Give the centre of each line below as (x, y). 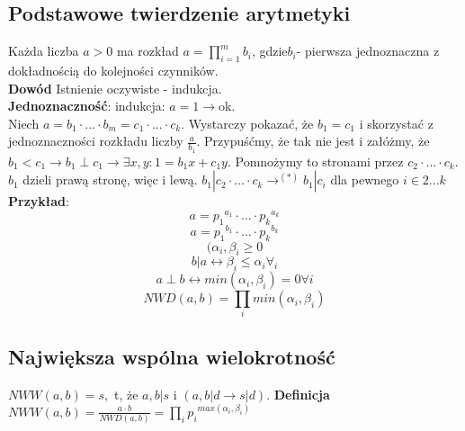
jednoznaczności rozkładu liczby (96, 141)
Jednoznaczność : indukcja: (87, 106)
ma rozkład (148, 51)
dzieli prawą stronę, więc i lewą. (110, 180)
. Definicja (298, 394)
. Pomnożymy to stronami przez (315, 161)
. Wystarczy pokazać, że (247, 123)
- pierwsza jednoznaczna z (368, 51)
